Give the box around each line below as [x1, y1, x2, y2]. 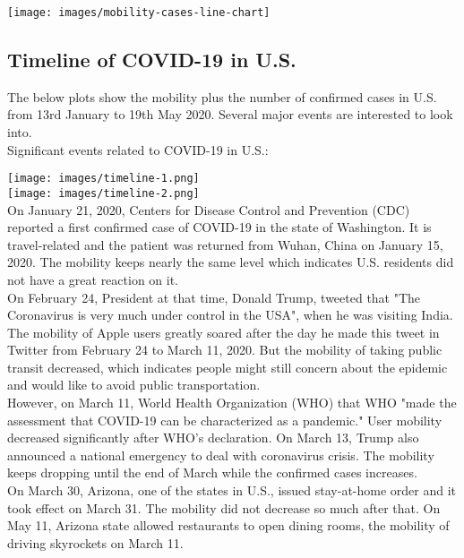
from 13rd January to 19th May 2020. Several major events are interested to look [7, 105, 453, 124]
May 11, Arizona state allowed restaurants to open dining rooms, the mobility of [7, 516, 450, 535]
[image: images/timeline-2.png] [7, 186, 200, 200]
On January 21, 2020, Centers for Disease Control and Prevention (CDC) [7, 200, 410, 219]
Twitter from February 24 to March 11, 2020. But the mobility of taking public [7, 340, 443, 359]
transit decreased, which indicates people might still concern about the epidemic [7, 357, 448, 376]
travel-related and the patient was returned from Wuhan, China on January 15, [7, 235, 443, 253]
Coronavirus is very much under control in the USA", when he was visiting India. [7, 305, 453, 324]
